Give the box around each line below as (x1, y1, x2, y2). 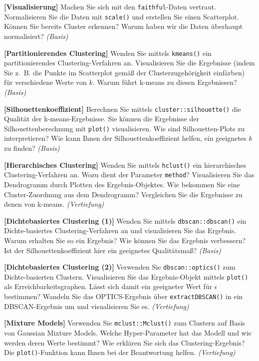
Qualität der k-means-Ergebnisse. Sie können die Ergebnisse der (4, 113, 199, 124)
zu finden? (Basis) (4, 143, 60, 153)
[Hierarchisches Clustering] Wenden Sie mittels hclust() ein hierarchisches (4, 159, 247, 170)
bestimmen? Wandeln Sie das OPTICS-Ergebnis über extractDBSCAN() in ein (4, 291, 243, 302)
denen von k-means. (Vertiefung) (4, 199, 104, 209)
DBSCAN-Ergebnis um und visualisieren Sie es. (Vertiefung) (4, 301, 189, 311)
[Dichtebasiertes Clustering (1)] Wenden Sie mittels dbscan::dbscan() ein (4, 215, 247, 226)
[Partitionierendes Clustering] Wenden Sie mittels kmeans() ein (4, 47, 212, 58)
